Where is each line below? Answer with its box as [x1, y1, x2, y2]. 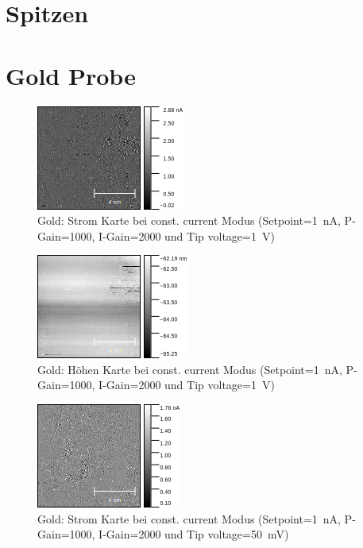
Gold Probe [6, 59, 136, 91]
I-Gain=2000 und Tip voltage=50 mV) [98, 526, 289, 542]
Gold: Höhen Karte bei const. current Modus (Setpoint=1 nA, [37, 361, 342, 377]
